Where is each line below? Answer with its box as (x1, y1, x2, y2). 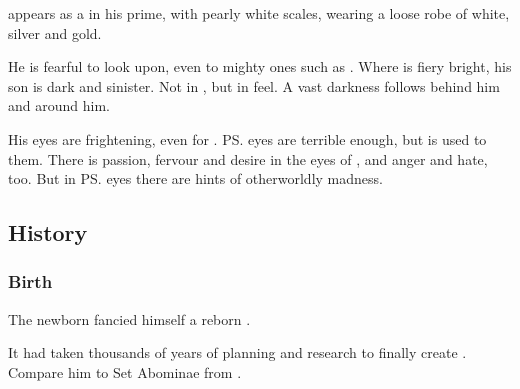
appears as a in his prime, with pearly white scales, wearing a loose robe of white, (8, 3, 510, 23)
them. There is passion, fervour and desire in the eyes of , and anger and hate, (8, 148, 488, 169)
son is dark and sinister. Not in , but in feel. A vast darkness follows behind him (8, 75, 500, 96)
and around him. (8, 95, 110, 116)
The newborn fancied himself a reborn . (8, 308, 251, 329)
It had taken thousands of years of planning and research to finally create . (8, 342, 467, 363)
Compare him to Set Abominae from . (8, 361, 242, 382)
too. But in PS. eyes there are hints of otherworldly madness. (8, 168, 383, 189)
